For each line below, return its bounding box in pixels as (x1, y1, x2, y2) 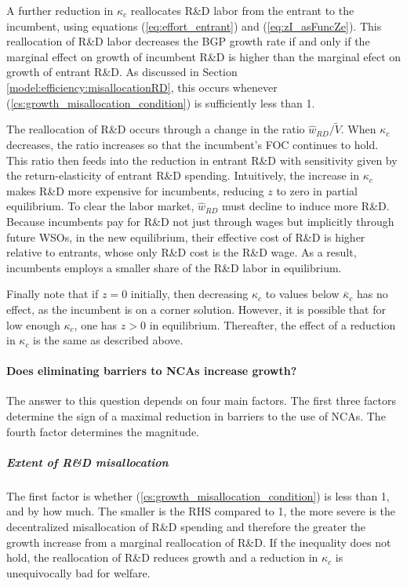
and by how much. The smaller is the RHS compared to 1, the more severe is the (6, 503, 396, 519)
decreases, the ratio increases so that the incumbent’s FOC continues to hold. (6, 136, 379, 152)
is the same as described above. (33, 332, 184, 348)
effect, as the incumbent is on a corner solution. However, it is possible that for (6, 300, 386, 317)
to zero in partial (276, 182, 358, 198)
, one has (74, 316, 118, 333)
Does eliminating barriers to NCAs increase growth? (6, 362, 297, 379)
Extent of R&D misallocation (6, 453, 169, 470)
